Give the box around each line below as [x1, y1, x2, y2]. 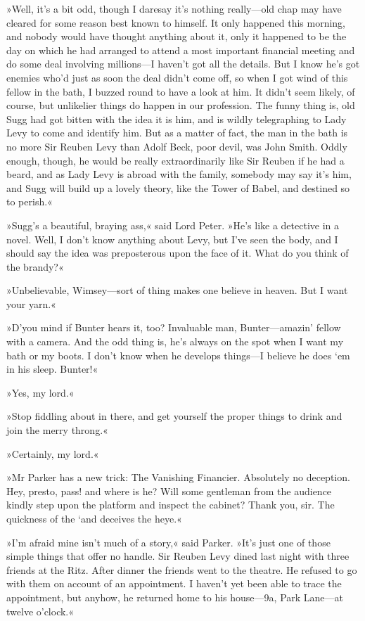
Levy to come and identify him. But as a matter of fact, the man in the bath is [6, 125, 348, 140]
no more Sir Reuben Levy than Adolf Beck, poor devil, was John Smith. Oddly [6, 139, 347, 153]
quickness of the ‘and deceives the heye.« [6, 511, 182, 525]
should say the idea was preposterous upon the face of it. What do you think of [6, 245, 349, 260]
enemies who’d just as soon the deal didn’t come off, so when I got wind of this [6, 70, 348, 84]
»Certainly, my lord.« [6, 446, 99, 461]
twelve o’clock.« [6, 603, 75, 618]
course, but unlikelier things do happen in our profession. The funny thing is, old [6, 98, 355, 113]
